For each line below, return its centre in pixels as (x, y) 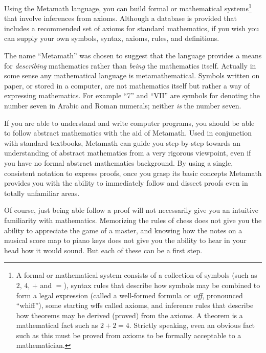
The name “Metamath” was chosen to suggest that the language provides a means (133, 56)
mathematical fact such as (57, 325)
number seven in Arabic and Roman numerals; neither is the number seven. (123, 105)
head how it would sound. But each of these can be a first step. (103, 250)
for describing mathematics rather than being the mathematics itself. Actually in (130, 65)
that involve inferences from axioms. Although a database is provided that (121, 18)
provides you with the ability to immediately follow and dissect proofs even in (126, 183)
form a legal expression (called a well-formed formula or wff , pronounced (129, 295)
